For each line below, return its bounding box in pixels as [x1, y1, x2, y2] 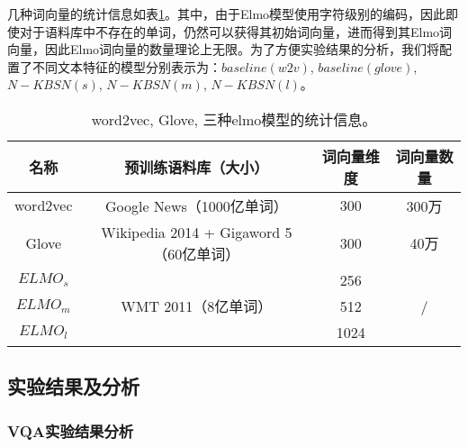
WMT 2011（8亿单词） [121, 296, 273, 317]
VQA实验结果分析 [7, 419, 134, 442]
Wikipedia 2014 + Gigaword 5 [101, 221, 292, 242]
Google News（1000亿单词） [104, 195, 288, 216]
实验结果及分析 [7, 372, 139, 400]
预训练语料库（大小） [124, 156, 269, 178]
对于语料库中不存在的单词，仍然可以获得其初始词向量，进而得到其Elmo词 [19, 22, 453, 41]
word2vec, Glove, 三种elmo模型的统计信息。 [91, 108, 377, 130]
